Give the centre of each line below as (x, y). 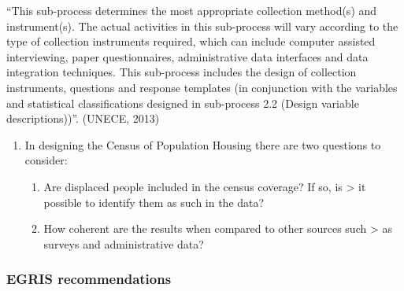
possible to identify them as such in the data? (154, 202)
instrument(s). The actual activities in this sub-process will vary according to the (202, 26)
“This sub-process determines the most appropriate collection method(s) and (192, 10)
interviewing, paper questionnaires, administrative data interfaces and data (187, 56)
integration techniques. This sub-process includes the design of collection (182, 72)
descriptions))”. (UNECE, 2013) (83, 118)
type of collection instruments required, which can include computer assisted (191, 41)
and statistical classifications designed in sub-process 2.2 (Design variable (183, 103)
